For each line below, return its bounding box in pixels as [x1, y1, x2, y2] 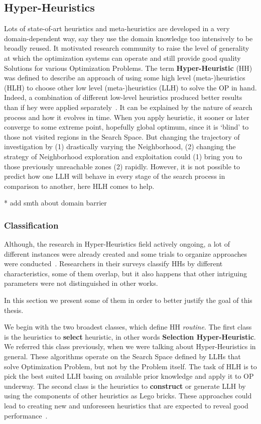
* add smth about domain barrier [4, 197, 107, 208]
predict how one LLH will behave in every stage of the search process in [4, 171, 225, 181]
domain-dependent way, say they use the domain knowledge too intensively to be [4, 33, 253, 43]
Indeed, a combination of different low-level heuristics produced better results [4, 92, 242, 102]
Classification [4, 219, 59, 231]
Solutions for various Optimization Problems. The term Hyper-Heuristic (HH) [4, 62, 252, 73]
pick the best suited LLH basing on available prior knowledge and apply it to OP [4, 371, 254, 381]
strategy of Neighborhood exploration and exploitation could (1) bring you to [4, 151, 242, 161]
